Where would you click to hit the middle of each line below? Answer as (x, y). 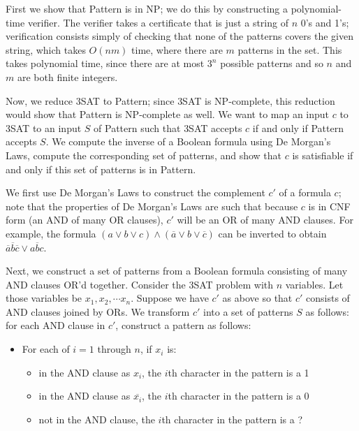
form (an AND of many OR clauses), (85, 220)
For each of (46, 349)
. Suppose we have (170, 298)
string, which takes (46, 49)
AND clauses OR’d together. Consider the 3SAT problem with (140, 284)
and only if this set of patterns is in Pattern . (101, 169)
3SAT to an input (44, 127)
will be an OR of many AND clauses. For (265, 220)
